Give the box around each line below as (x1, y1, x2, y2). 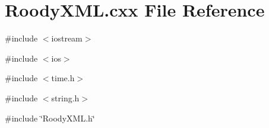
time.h (51, 72, 75, 84)
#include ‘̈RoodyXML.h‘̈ (5, 111, 95, 124)
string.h (51, 91, 80, 104)
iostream (51, 32, 83, 44)
